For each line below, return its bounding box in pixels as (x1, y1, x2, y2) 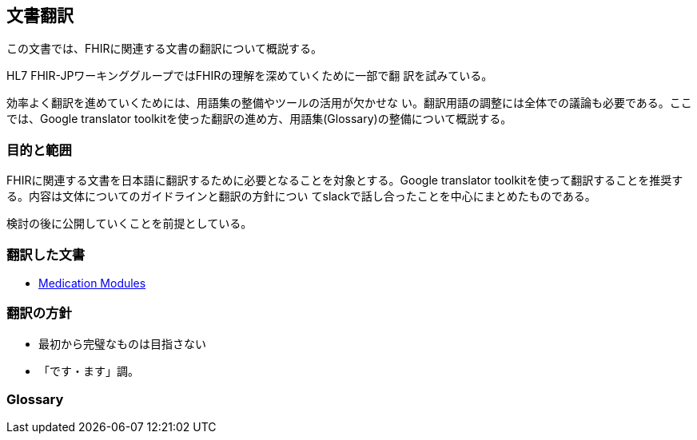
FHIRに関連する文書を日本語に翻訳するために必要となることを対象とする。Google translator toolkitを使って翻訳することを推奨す (6, 173, 683, 188)
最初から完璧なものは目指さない (38, 336, 206, 351)
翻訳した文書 (6, 246, 86, 263)
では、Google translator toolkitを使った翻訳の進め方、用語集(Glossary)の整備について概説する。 (6, 112, 512, 126)
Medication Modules (38, 275, 146, 290)
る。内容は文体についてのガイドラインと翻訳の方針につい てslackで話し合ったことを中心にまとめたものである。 (6, 189, 596, 204)
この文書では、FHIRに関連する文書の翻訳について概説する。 (6, 42, 323, 56)
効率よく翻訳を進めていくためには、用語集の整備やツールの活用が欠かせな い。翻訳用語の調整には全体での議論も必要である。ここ (6, 96, 692, 110)
